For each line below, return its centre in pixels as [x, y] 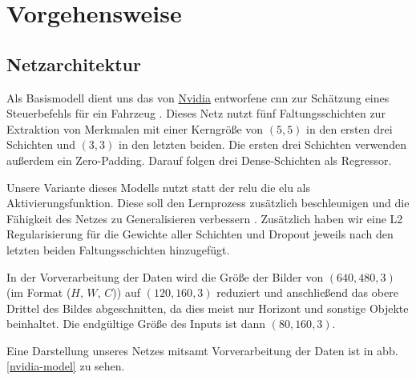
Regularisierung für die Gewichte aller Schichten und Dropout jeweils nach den [200, 234]
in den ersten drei [349, 128]
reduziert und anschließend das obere [307, 292]
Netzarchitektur [74, 64]
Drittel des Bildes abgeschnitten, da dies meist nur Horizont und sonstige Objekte [208, 308]
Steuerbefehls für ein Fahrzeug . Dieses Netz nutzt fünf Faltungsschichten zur [196, 113]
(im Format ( [39, 292]
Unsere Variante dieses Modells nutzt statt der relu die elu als [159, 187]
